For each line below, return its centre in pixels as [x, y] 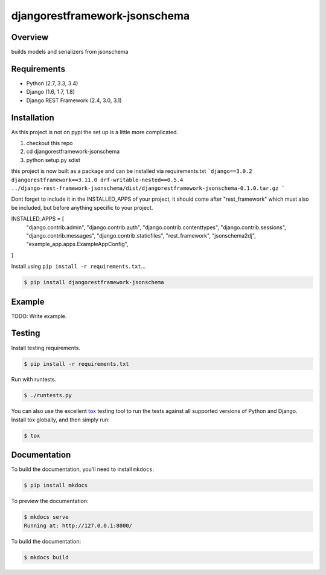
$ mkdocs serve [46, 517]
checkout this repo [50, 143]
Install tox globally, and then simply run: [60, 420]
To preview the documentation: [50, 501]
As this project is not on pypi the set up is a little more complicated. [94, 132]
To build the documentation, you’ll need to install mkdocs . [83, 469]
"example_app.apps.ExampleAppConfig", [78, 244]
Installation [33, 118]
